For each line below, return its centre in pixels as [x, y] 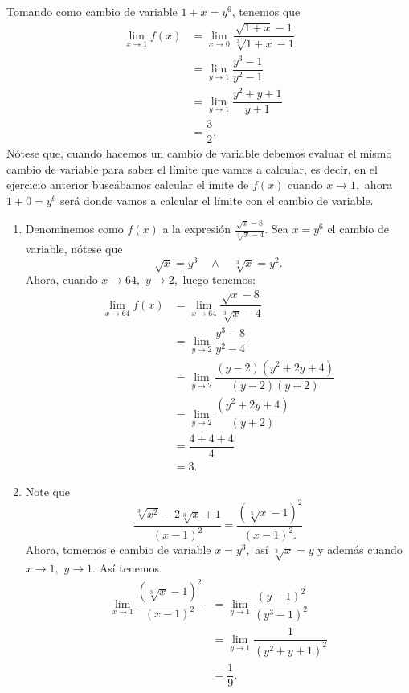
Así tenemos [129, 567]
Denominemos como [74, 229]
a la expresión [196, 229]
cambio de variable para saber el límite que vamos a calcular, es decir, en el [192, 168]
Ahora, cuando [61, 279]
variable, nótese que [74, 249]
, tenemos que [266, 11]
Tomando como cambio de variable [92, 11]
